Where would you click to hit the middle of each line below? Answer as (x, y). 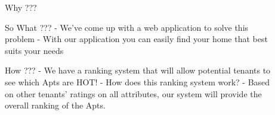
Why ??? (21, 7)
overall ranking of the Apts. (55, 105)
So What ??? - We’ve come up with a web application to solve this (127, 27)
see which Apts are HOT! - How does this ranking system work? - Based (137, 82)
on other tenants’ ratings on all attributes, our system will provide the (133, 93)
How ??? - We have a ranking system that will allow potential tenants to (138, 70)
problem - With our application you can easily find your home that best (136, 39)
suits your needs (34, 50)
